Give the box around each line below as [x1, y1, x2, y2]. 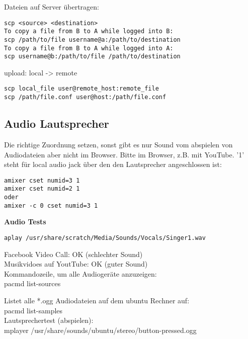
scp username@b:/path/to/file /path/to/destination [4, 53, 181, 60]
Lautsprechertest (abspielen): [4, 315, 94, 325]
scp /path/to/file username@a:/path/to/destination [4, 36, 181, 43]
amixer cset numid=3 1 [4, 177, 80, 184]
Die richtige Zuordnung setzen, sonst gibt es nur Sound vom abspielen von [4, 139, 233, 149]
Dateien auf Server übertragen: [4, 2, 99, 12]
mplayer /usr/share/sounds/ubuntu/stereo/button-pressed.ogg [4, 324, 197, 335]
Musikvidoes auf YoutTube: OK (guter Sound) [4, 259, 148, 269]
